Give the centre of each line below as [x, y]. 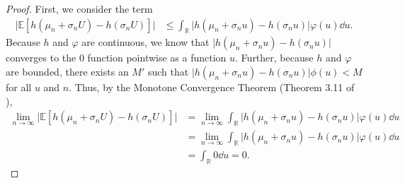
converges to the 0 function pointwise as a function [116, 58]
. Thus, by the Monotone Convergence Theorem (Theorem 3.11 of [212, 87]
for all [19, 87]
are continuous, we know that [146, 42]
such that [168, 72]
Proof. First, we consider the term [79, 8]
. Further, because [274, 58]
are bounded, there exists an [67, 72]
